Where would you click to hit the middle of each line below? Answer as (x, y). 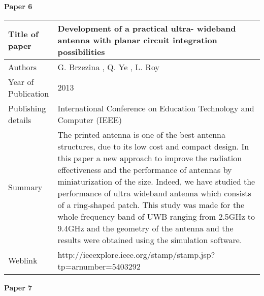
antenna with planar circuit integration (137, 40)
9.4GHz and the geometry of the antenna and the (145, 228)
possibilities (81, 51)
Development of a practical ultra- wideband (147, 28)
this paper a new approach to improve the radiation (150, 158)
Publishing (27, 108)
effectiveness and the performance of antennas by (145, 169)
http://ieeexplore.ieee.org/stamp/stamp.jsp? (136, 254)
